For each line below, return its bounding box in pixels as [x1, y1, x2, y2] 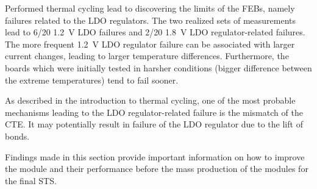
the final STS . [5, 174, 57, 187]
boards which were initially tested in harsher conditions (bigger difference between [5, 61, 312, 74]
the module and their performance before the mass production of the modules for [5, 162, 308, 175]
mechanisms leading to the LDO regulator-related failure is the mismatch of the [5, 105, 303, 118]
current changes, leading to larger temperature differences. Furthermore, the [5, 49, 289, 62]
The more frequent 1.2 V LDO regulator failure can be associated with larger [5, 37, 295, 50]
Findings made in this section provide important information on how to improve [5, 150, 305, 163]
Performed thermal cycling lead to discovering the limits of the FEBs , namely [5, 2, 295, 14]
